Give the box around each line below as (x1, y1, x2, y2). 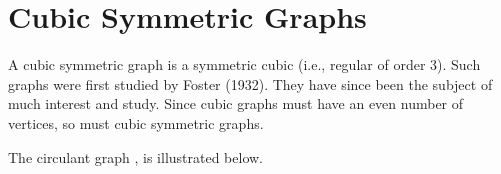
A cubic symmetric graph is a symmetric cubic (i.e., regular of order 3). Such (8, 54, 481, 75)
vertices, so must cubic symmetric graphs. (8, 112, 264, 133)
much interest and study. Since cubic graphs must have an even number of (8, 93, 464, 114)
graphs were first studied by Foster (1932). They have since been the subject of (8, 73, 493, 94)
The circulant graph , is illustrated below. (8, 146, 264, 167)
